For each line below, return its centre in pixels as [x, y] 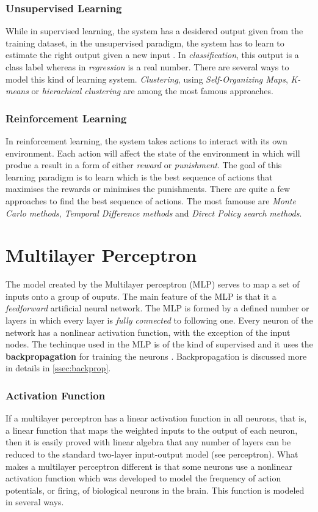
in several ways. [35, 502]
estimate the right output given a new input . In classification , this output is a [152, 55]
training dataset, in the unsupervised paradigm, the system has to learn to [145, 43]
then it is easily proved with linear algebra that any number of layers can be [148, 442]
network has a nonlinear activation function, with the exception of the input [148, 332]
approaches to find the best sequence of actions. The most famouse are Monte [151, 200]
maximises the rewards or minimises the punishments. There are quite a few [148, 189]
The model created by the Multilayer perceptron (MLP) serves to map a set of [153, 284]
